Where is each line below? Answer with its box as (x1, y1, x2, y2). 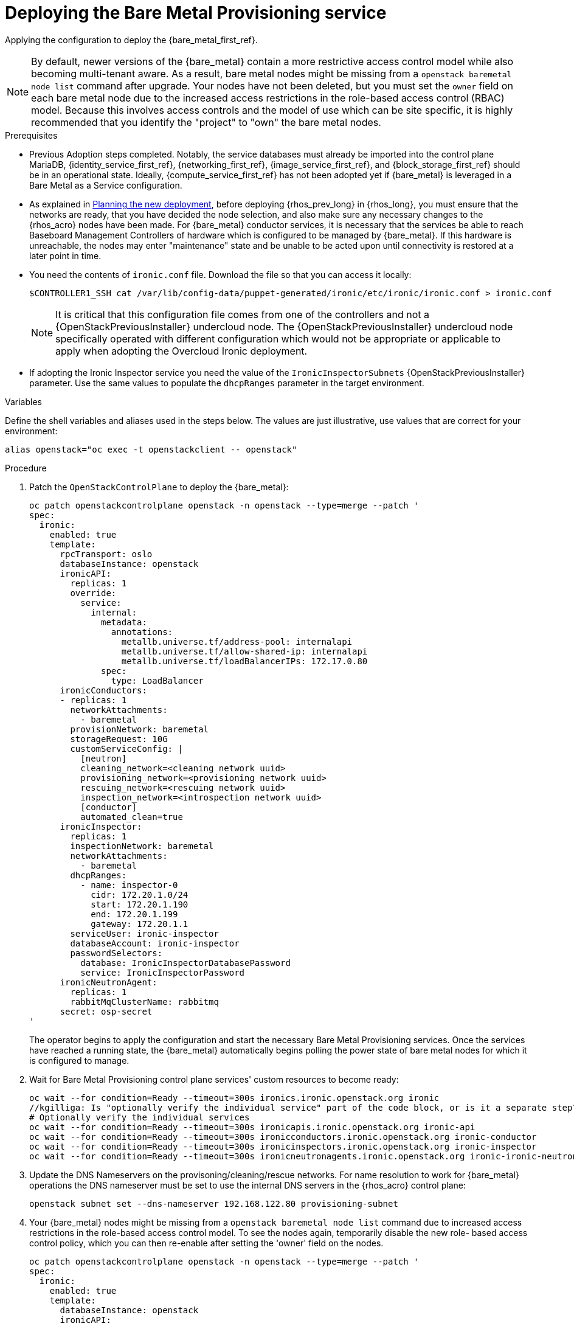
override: (70, 588, 117, 598)
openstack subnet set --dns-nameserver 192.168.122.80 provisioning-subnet (29, 1198, 398, 1209)
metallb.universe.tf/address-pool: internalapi (121, 636, 353, 647)
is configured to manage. (29, 1055, 130, 1066)
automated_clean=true (80, 811, 183, 822)
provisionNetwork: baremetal (70, 724, 209, 734)
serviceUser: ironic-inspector (70, 928, 219, 939)
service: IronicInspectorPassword (80, 967, 245, 977)
